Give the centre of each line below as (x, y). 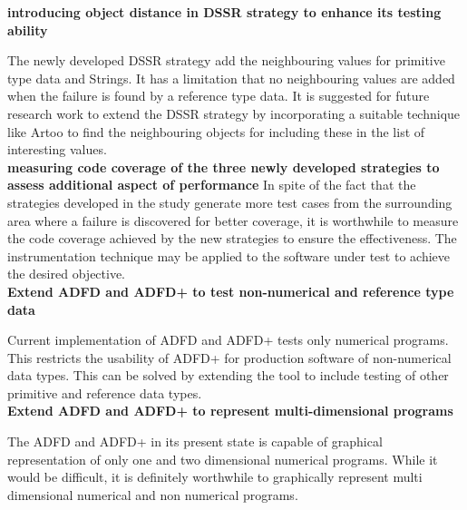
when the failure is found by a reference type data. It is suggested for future (219, 96)
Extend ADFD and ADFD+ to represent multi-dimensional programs (230, 411)
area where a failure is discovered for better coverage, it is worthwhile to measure (233, 220)
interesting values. (57, 149)
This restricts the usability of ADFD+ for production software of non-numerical (229, 357)
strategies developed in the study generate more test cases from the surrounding (230, 202)
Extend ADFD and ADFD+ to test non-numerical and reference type (231, 291)
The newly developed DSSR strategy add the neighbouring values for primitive (226, 60)
